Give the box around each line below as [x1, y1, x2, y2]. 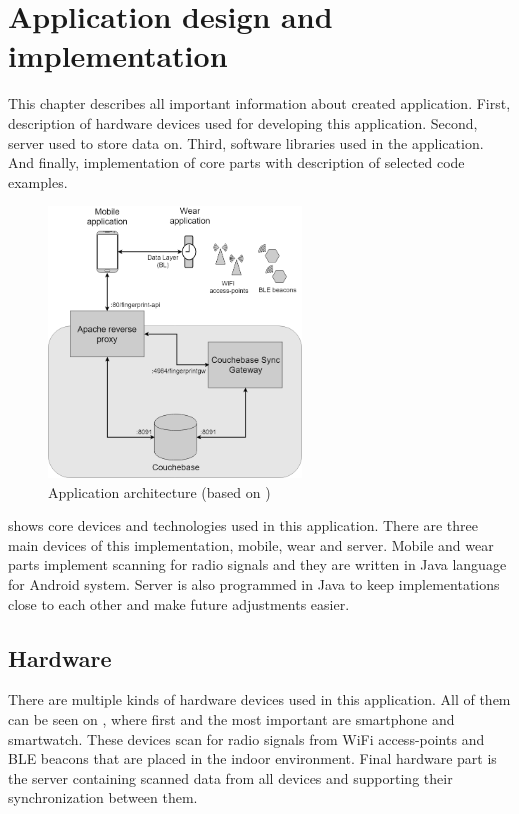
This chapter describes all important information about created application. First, [8, 93, 511, 114]
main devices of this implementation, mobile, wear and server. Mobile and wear [8, 534, 494, 555]
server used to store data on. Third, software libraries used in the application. [8, 132, 484, 153]
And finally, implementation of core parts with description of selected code [8, 152, 465, 173]
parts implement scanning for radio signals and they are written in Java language [8, 554, 507, 575]
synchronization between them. [8, 787, 198, 808]
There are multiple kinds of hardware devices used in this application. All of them [8, 689, 511, 710]
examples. [8, 171, 68, 192]
